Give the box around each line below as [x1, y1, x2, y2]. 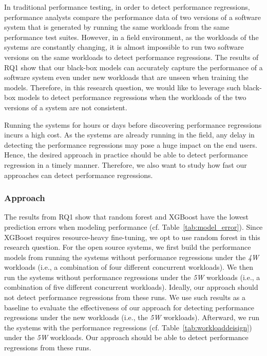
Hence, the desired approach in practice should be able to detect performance [4, 149, 248, 160]
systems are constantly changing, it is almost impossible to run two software [4, 42, 244, 52]
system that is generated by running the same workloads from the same [4, 22, 230, 32]
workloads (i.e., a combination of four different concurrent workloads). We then [4, 262, 253, 272]
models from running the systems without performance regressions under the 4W [4, 251, 259, 262]
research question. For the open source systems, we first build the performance [4, 242, 251, 252]
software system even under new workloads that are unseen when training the [4, 72, 249, 83]
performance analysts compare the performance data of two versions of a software [4, 11, 261, 22]
